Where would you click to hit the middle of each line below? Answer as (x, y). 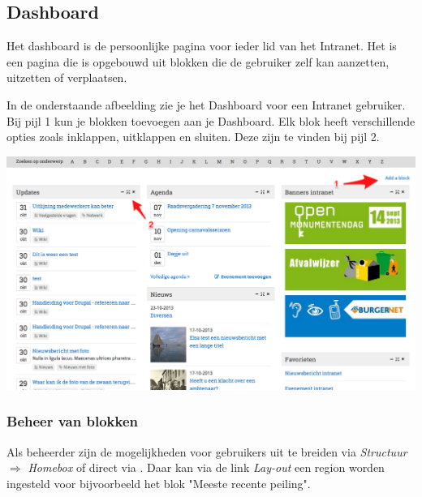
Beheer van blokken (72, 421)
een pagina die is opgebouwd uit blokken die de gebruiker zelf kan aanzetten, (198, 61)
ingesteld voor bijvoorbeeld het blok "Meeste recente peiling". (159, 483)
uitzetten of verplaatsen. (67, 77)
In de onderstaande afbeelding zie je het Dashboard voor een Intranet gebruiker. (206, 104)
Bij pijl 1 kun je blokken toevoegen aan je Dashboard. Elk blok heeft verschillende (211, 120)
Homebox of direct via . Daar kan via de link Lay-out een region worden (206, 467)
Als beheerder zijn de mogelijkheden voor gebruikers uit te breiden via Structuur (207, 451)
